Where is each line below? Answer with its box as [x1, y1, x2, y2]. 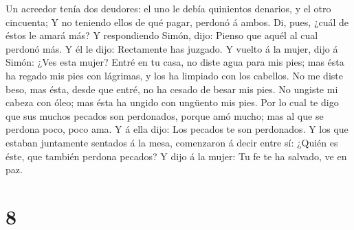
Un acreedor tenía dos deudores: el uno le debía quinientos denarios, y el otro [5, 1, 331, 15]
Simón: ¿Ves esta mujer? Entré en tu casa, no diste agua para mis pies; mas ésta [5, 55, 344, 69]
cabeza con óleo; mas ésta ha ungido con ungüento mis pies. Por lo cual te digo [5, 95, 339, 110]
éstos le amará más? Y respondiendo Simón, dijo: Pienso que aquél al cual [5, 28, 318, 42]
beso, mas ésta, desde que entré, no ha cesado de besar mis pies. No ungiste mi [5, 81, 338, 96]
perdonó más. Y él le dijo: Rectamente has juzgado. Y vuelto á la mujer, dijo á [5, 41, 338, 55]
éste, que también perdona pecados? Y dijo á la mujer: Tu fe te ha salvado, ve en [5, 149, 347, 163]
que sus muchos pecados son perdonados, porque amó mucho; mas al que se [5, 108, 324, 123]
